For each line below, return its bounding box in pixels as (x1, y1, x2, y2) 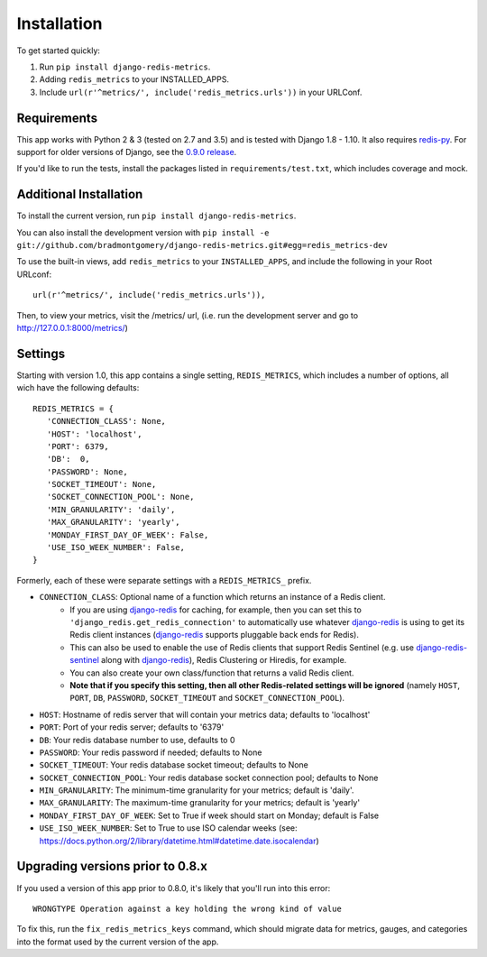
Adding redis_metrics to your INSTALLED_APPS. (39, 74, 230, 85)
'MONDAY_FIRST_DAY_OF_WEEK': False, (46, 529, 209, 540)
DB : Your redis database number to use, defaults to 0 (39, 734, 235, 745)
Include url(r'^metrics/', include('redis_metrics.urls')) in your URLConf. (39, 87, 363, 97)
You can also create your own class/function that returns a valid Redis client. (69, 667, 354, 678)
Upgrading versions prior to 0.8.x (16, 859, 207, 874)
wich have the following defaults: (16, 382, 140, 393)
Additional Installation (16, 187, 143, 202)
